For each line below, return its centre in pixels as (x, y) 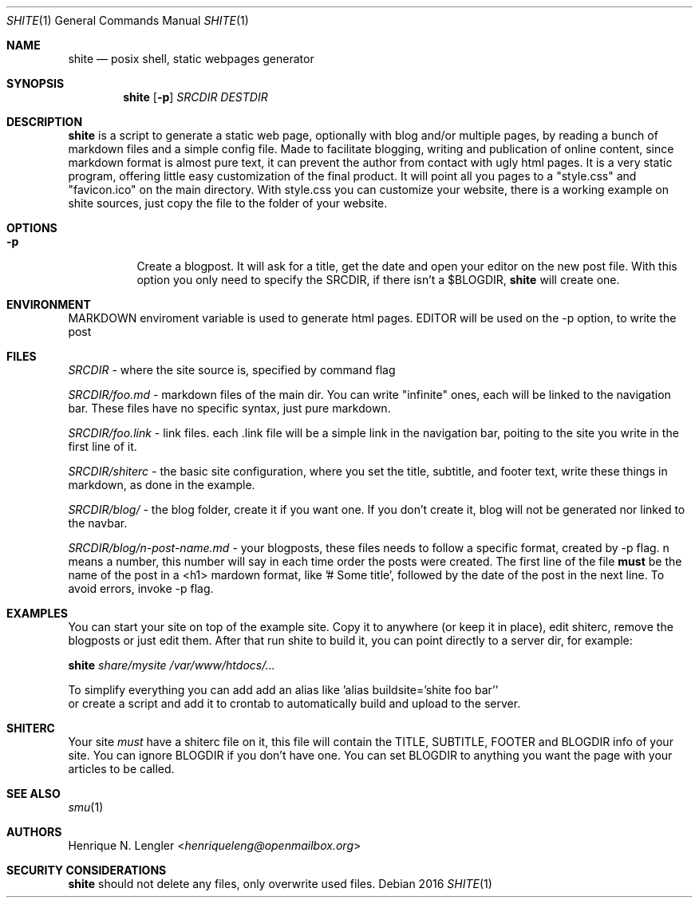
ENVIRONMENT (49, 304)
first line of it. (103, 446)
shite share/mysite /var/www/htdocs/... (172, 665)
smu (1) (86, 807)
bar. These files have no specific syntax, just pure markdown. (229, 408)
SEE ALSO (34, 793)
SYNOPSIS (36, 83)
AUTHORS (34, 832)
